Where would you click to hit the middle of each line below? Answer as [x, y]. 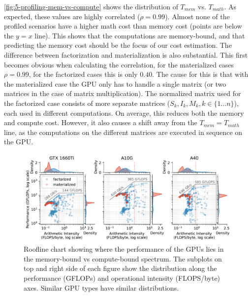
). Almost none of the [197, 16]
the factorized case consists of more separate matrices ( [87, 103]
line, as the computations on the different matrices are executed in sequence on [123, 132]
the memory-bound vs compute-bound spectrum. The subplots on [123, 258]
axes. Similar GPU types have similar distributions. [101, 287]
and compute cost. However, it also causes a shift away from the [101, 122]
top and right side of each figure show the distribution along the [120, 268]
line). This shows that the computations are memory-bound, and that [140, 35]
